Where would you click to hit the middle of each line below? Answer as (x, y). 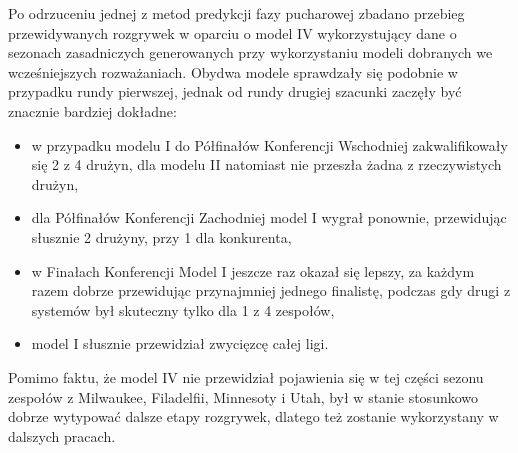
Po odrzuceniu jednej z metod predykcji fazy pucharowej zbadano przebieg (236, 13)
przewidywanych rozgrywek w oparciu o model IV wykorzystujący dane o (232, 32)
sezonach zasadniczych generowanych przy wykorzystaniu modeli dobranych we (250, 52)
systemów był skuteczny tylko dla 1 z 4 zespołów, (183, 309)
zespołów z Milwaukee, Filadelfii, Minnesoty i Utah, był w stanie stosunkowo (243, 396)
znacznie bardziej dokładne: (92, 110)
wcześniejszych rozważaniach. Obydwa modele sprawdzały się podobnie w (233, 71)
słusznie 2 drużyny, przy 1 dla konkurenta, (161, 236)
